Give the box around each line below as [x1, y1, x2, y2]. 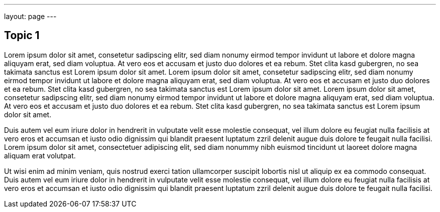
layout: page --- [4, 12, 57, 21]
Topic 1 [4, 29, 40, 42]
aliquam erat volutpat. [4, 151, 76, 160]
